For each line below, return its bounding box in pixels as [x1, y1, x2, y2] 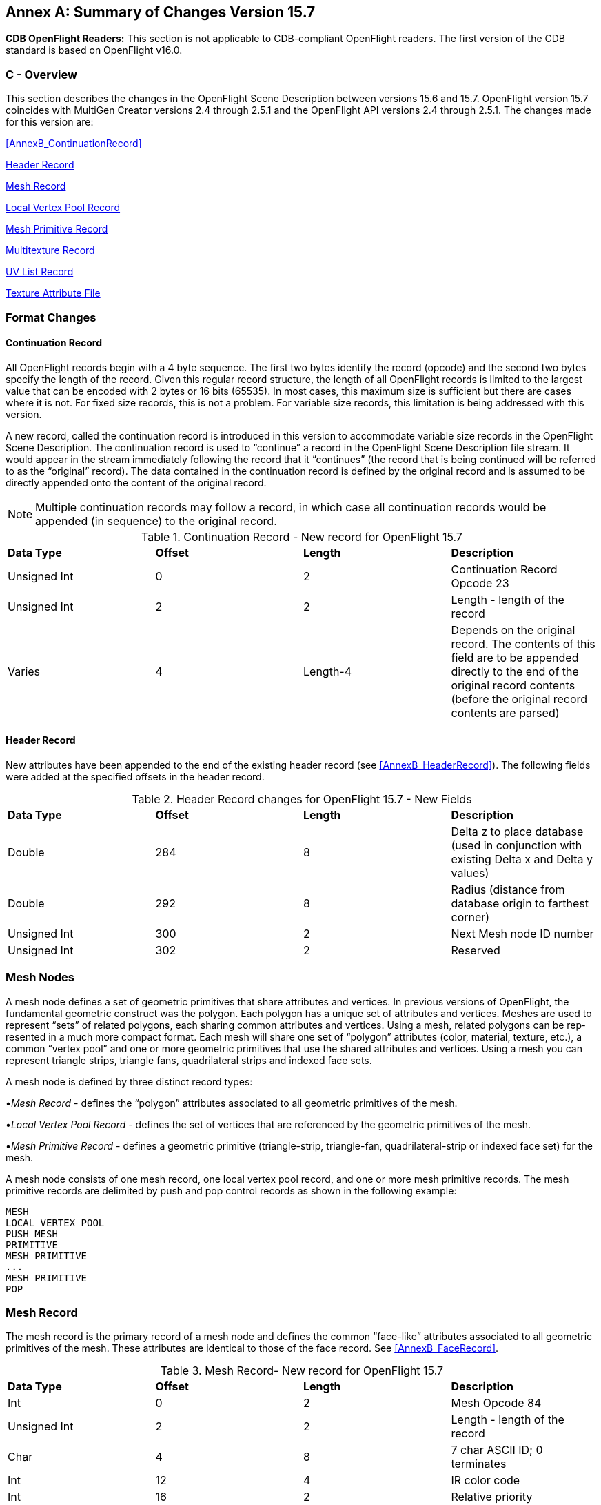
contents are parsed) [451, 705, 560, 720]
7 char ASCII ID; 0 [451, 1443, 543, 1457]
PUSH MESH [6, 1228, 58, 1239]
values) [451, 865, 489, 880]
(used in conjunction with [451, 838, 582, 852]
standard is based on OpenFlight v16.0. [6, 44, 183, 57]
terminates [451, 1457, 507, 1471]
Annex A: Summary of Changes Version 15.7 [6, 3, 316, 21]
